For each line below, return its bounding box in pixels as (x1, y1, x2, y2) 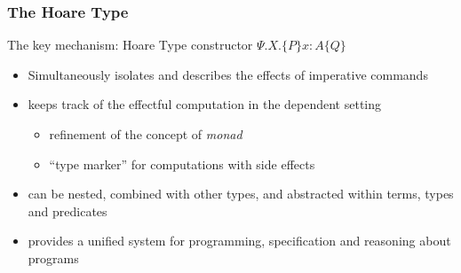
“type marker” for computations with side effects (49, 154, 315, 173)
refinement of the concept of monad (49, 125, 242, 143)
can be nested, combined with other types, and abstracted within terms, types (28, 184, 454, 203)
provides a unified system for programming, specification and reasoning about (28, 231, 451, 250)
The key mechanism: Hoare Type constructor (7, 35, 253, 54)
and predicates (28, 201, 107, 220)
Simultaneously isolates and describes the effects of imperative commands (28, 65, 428, 83)
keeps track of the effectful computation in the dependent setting (28, 95, 382, 113)
